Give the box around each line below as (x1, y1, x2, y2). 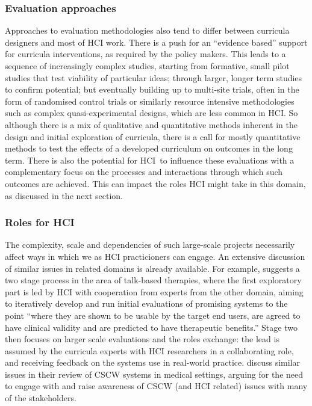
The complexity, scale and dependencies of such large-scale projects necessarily (5, 238, 295, 251)
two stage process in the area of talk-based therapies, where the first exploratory (5, 274, 302, 286)
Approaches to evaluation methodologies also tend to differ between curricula (5, 24, 290, 37)
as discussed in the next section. (5, 189, 123, 201)
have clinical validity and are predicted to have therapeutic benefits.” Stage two (5, 321, 298, 333)
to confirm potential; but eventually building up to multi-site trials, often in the (5, 83, 299, 96)
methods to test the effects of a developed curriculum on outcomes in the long (5, 142, 293, 155)
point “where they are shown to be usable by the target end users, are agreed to (5, 309, 301, 321)
